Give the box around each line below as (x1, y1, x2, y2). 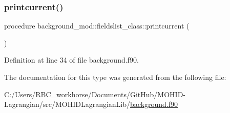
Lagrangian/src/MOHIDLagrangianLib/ (4, 99, 131, 109)
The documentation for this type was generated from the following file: (4, 72, 226, 82)
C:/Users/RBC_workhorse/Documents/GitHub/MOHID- (4, 89, 186, 99)
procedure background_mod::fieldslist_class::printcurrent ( (4, 20, 190, 31)
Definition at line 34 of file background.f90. (4, 54, 139, 65)
